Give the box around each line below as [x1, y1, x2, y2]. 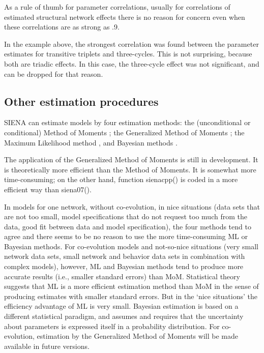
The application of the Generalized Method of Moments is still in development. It [4, 154, 258, 165]
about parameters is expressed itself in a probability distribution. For [4, 320, 220, 331]
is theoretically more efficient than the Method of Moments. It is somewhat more [4, 164, 256, 174]
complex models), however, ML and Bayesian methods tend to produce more [4, 261, 244, 272]
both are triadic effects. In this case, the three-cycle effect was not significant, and [4, 58, 259, 69]
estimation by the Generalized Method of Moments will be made [37, 331, 238, 341]
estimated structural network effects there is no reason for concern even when [4, 11, 245, 22]
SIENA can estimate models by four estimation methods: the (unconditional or [4, 117, 251, 128]
